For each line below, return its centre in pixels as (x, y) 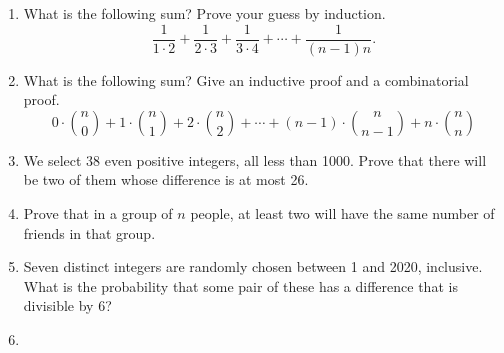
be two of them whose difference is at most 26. (166, 179)
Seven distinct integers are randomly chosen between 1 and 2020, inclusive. (253, 266)
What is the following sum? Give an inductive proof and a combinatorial (246, 79)
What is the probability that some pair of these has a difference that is (240, 285)
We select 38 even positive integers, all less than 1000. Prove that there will (255, 159)
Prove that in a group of (98, 213)
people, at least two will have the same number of (342, 213)
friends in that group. (89, 232)
